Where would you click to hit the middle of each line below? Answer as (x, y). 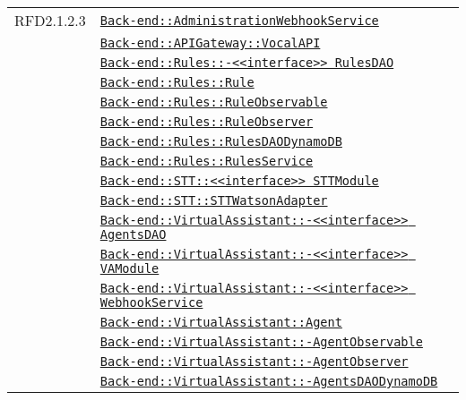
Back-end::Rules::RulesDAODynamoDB (221, 141)
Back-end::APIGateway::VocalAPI (210, 43)
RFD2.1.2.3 (50, 20)
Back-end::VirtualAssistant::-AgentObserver (254, 362)
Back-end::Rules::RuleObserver (207, 122)
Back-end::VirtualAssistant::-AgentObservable (261, 342)
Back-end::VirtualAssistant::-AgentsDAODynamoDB (269, 381)
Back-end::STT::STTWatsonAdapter (214, 200)
